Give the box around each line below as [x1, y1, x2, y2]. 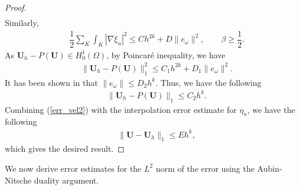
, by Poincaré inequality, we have [106, 48, 226, 61]
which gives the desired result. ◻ [5, 142, 125, 155]
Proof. [5, 1, 27, 13]
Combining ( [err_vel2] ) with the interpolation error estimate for [5, 103, 237, 115]
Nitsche [5, 174, 32, 186]
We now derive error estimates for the [5, 162, 142, 174]
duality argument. [34, 174, 99, 186]
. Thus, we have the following [155, 76, 262, 88]
